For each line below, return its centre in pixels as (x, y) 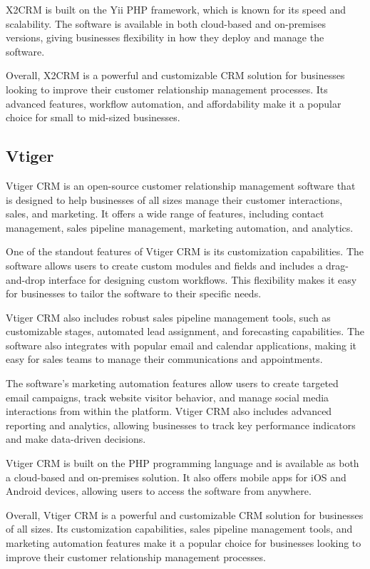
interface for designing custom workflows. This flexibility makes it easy (202, 279)
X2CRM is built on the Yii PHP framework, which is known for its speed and (176, 9)
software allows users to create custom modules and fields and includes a (164, 265)
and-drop (26, 279)
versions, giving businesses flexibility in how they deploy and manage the (165, 37)
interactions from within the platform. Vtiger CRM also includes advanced (169, 411)
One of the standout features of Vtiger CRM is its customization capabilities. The (185, 251)
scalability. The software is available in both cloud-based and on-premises (166, 23)
